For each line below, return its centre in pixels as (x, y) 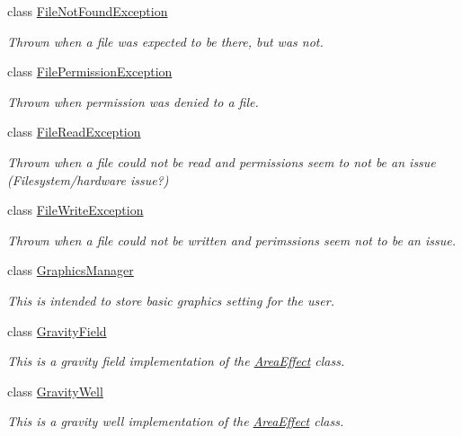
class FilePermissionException (90, 71)
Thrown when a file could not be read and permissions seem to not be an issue (222, 161)
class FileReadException (74, 132)
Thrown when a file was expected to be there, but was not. (165, 41)
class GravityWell (55, 391)
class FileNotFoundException (88, 11)
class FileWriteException (76, 210)
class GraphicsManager (71, 270)
